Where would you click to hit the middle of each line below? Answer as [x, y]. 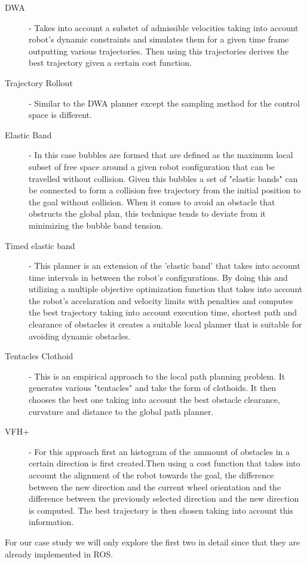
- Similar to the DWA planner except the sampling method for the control [164, 103]
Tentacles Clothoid [39, 356]
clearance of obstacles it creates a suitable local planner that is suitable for [165, 324]
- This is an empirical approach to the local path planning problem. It [157, 376]
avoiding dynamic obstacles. [80, 336]
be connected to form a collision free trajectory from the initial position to [165, 190]
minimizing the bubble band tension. [96, 225]
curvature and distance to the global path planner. [121, 411]
